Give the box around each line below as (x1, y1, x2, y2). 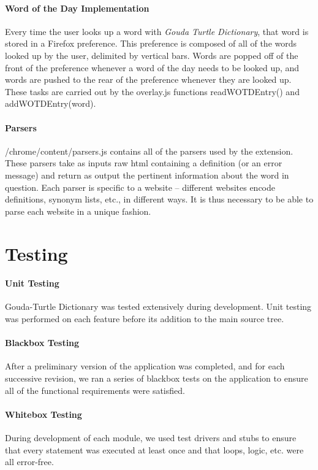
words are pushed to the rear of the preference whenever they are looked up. (5, 73, 292, 86)
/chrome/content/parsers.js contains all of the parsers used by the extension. (5, 144, 293, 157)
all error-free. (5, 455, 54, 468)
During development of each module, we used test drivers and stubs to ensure (5, 431, 297, 444)
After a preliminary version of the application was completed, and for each (5, 360, 285, 372)
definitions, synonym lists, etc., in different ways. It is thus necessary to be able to (5, 193, 314, 206)
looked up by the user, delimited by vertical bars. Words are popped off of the (5, 48, 298, 61)
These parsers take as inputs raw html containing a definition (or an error (5, 156, 282, 169)
